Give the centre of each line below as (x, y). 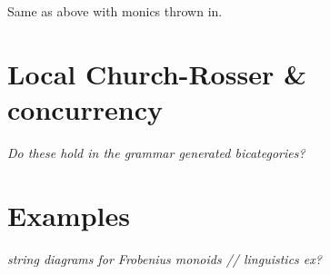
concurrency (85, 108)
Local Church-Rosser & (157, 73)
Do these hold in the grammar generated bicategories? (156, 152)
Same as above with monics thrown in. (115, 11)
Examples (69, 215)
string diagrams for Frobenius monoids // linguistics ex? (165, 258)
